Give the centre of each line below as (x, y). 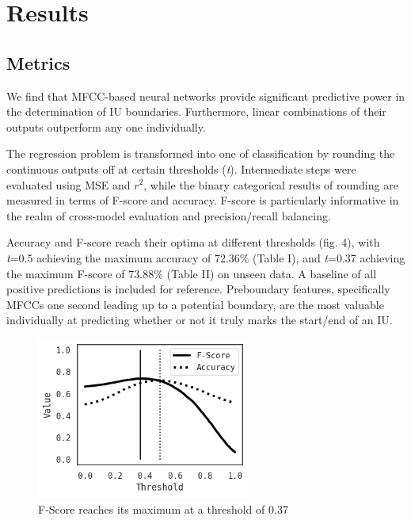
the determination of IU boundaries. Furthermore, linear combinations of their (196, 111)
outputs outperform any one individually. (106, 126)
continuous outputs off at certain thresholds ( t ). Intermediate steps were (181, 168)
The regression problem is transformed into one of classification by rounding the (201, 153)
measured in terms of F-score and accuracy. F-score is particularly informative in (203, 200)
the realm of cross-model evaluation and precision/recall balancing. (169, 215)
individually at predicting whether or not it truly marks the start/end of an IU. (200, 320)
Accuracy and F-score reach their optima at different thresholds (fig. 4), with (193, 242)
